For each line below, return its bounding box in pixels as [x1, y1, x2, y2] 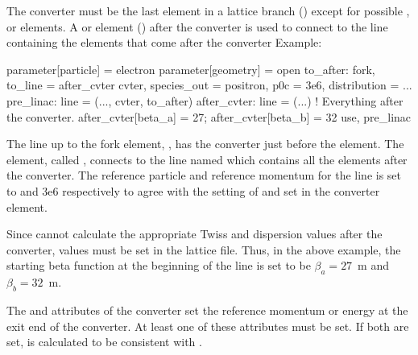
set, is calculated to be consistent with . [6, 333, 202, 350]
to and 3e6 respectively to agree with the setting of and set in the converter [6, 182, 380, 199]
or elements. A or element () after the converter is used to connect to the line [6, 18, 388, 35]
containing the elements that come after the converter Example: [6, 34, 322, 51]
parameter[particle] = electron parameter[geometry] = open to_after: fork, [6, 60, 375, 77]
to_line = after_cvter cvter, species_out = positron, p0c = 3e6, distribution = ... [6, 76, 412, 93]
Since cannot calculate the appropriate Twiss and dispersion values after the [6, 225, 383, 242]
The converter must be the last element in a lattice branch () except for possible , [6, 2, 410, 19]
